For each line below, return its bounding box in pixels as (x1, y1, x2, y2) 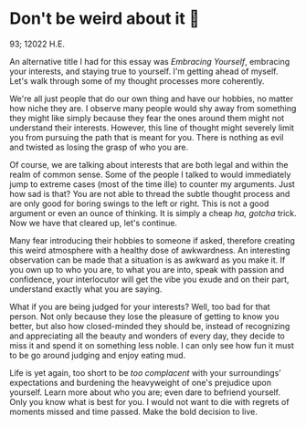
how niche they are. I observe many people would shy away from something (9, 102, 297, 113)
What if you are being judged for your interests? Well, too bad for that (9, 301, 271, 312)
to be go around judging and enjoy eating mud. (9, 349, 186, 360)
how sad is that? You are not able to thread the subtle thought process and (9, 188, 290, 199)
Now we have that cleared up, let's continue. (9, 217, 178, 228)
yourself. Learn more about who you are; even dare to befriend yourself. (9, 387, 281, 398)
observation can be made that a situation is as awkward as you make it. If (9, 255, 286, 265)
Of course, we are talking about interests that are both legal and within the (9, 159, 289, 170)
